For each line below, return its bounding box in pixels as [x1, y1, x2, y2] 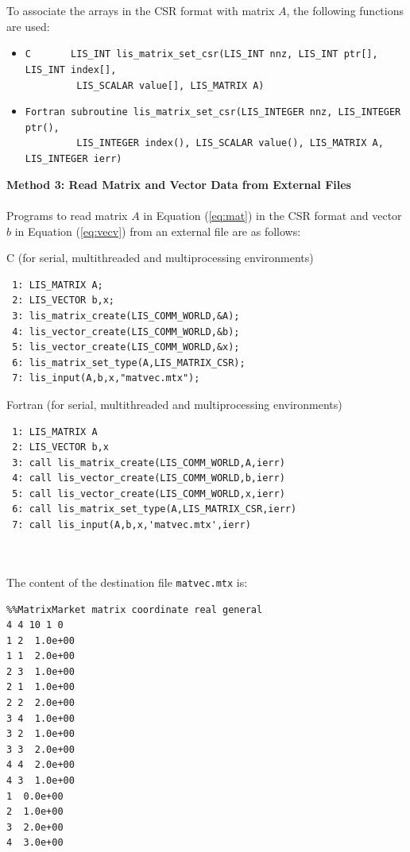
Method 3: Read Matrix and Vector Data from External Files [6, 175, 351, 192]
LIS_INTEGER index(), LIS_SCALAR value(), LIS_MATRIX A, [76, 137, 384, 149]
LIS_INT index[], [25, 64, 117, 75]
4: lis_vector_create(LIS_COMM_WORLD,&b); [12, 326, 240, 337]
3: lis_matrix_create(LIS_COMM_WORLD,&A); [12, 310, 240, 322]
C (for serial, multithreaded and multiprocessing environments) [6, 249, 314, 266]
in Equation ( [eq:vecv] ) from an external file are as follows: [14, 222, 301, 239]
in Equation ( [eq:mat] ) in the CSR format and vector [143, 206, 402, 223]
